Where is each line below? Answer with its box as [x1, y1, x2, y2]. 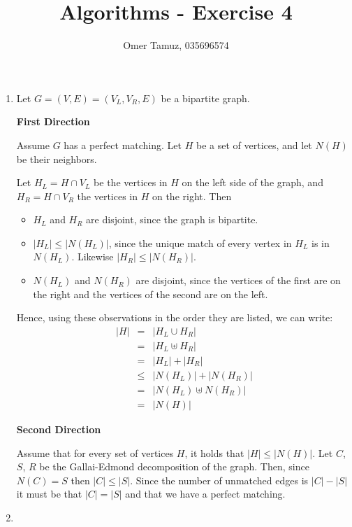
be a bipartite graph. [161, 90, 250, 105]
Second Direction [16, 422, 101, 437]
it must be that [16, 486, 82, 501]
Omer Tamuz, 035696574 [123, 38, 229, 52]
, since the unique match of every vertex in [108, 235, 292, 250]
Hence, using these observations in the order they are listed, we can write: [16, 310, 333, 325]
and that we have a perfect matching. [125, 486, 286, 501]
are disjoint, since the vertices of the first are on [135, 273, 341, 288]
